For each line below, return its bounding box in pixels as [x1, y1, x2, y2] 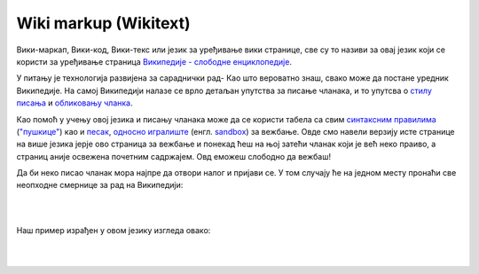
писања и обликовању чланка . [16, 98, 133, 108]
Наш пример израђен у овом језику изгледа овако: [16, 224, 211, 235]
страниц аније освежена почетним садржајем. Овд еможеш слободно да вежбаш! [16, 151, 332, 161]
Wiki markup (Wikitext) [16, 13, 191, 33]
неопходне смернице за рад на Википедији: [16, 180, 184, 191]
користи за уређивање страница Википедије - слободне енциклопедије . [16, 56, 293, 67]
